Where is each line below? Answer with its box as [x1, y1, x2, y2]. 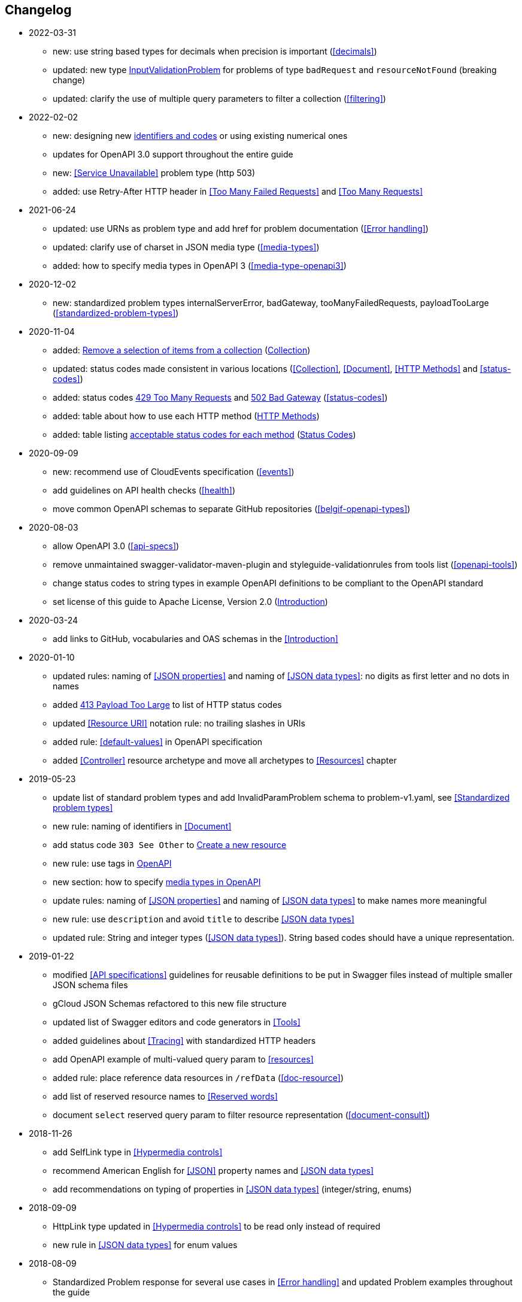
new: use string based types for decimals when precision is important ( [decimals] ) [53, 46, 377, 57]
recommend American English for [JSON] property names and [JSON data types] [53, 1165, 374, 1176]
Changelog [5, 2, 72, 17]
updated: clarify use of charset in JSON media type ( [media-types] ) [53, 242, 320, 253]
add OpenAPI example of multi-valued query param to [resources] [53, 1054, 314, 1065]
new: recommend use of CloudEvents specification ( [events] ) [53, 467, 295, 477]
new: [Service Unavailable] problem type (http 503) [53, 168, 256, 178]
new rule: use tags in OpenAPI [53, 858, 172, 869]
